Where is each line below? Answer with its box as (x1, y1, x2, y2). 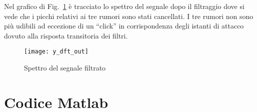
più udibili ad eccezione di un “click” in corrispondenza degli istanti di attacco (4, 20, 244, 31)
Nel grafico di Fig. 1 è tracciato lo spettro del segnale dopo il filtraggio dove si (4, 1, 244, 11)
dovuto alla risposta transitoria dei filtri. (4, 30, 128, 40)
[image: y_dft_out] (24, 48, 88, 55)
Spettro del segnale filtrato (24, 62, 106, 73)
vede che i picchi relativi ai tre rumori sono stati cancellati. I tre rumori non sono (4, 10, 253, 21)
